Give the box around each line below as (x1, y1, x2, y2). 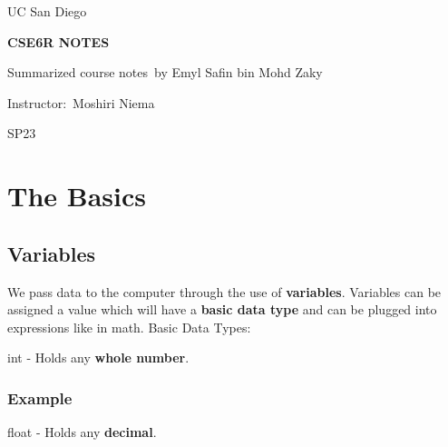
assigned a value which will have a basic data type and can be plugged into (7, 300, 437, 319)
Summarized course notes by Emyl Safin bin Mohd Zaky (7, 63, 323, 82)
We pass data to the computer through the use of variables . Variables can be (7, 282, 442, 301)
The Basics (7, 177, 146, 214)
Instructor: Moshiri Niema (7, 93, 155, 112)
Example (7, 386, 73, 409)
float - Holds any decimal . (7, 422, 157, 442)
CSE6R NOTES (7, 32, 110, 51)
